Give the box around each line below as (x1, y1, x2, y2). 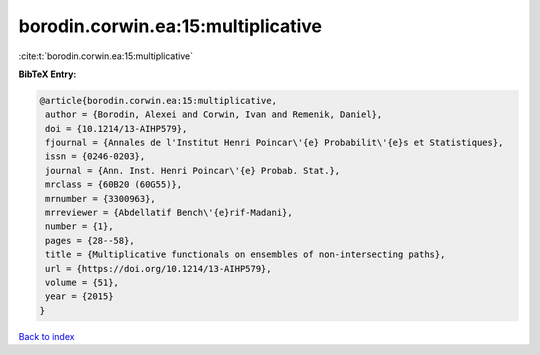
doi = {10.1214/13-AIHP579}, (45, 123, 188, 134)
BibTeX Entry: (18, 68, 77, 80)
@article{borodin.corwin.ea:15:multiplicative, (39, 95, 277, 106)
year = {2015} (45, 291, 114, 302)
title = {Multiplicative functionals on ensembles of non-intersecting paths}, (45, 249, 446, 260)
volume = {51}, (45, 277, 120, 288)
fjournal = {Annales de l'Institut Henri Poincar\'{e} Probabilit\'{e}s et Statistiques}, (45, 137, 504, 149)
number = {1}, (45, 221, 114, 232)
